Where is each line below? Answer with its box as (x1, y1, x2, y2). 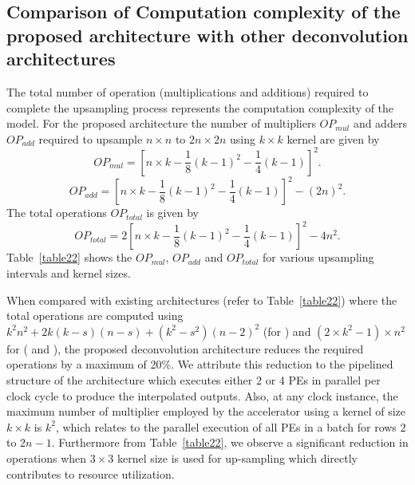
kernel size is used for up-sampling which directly (117, 449, 358, 466)
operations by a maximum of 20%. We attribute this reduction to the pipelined (6, 356, 393, 373)
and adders (353, 115, 407, 132)
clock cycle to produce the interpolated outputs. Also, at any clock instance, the (6, 387, 398, 404)
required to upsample (38, 130, 143, 147)
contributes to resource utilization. (6, 465, 175, 482)
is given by (146, 204, 199, 221)
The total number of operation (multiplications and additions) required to (6, 83, 369, 100)
